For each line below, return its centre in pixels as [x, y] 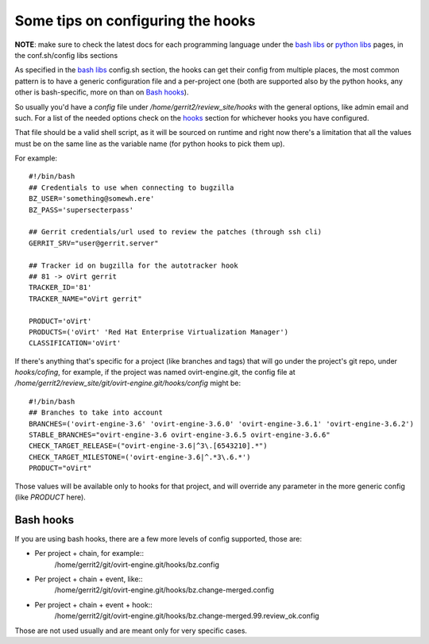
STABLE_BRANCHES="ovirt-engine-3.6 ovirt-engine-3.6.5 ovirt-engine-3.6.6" [180, 435]
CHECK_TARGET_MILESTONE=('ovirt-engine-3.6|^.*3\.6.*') [140, 457]
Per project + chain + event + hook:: [93, 604]
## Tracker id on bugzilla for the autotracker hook [133, 265]
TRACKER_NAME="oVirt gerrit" [85, 299]
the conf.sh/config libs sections [66, 55]
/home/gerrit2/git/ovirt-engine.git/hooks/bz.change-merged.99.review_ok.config [187, 616]
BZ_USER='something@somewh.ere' [92, 199]
